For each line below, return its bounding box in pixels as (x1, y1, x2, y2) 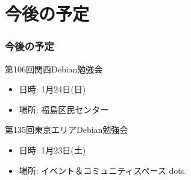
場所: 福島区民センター (19, 103, 109, 115)
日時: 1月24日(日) (19, 83, 86, 95)
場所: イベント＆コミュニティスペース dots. (19, 164, 187, 176)
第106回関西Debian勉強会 (5, 62, 103, 75)
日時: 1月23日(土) (19, 143, 86, 156)
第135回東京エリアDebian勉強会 (5, 123, 128, 136)
